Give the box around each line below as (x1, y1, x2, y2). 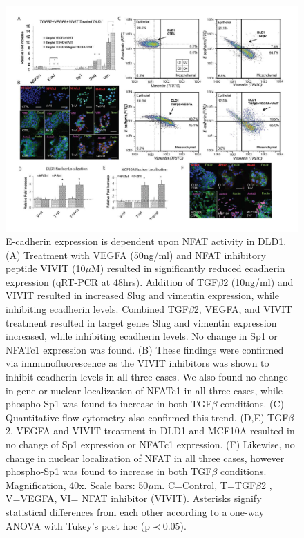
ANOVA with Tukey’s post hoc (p (6, 518, 150, 532)
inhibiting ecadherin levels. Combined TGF (6, 302, 189, 316)
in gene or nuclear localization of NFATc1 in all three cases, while (6, 383, 283, 397)
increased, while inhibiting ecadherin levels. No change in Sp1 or (6, 329, 278, 343)
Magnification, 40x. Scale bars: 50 (6, 477, 149, 492)
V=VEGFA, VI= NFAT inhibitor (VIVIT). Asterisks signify (6, 491, 262, 506)
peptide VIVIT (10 (6, 261, 86, 276)
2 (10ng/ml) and (223, 274, 294, 289)
